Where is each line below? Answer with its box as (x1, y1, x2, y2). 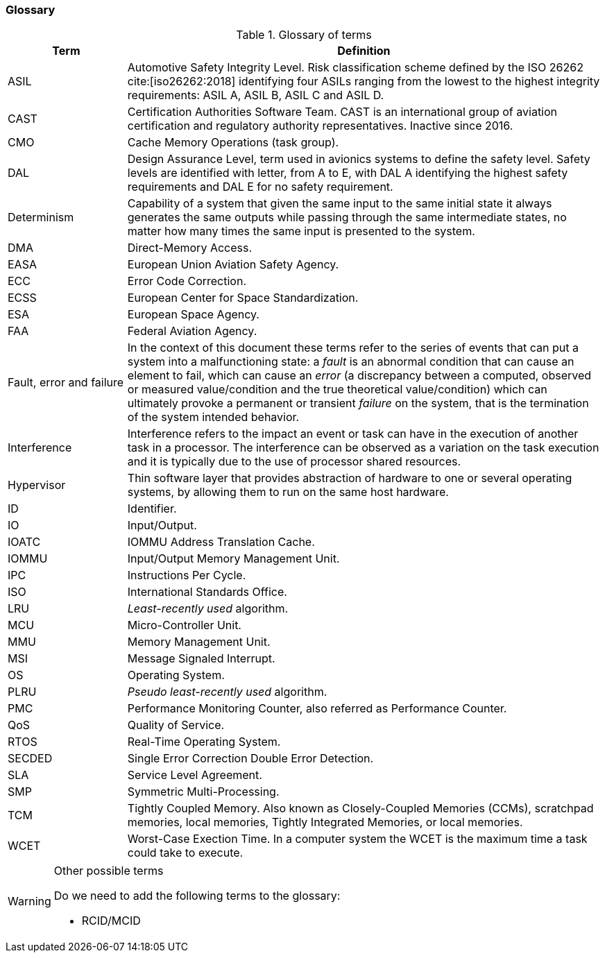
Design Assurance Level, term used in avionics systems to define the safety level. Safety (127, 152, 590, 166)
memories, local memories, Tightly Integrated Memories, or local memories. (127, 815, 523, 830)
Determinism (8, 210, 74, 225)
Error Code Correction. (127, 274, 247, 289)
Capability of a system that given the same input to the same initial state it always (127, 196, 552, 211)
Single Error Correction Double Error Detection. (127, 751, 374, 766)
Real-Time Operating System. (127, 735, 281, 749)
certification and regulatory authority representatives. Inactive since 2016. (127, 119, 513, 133)
